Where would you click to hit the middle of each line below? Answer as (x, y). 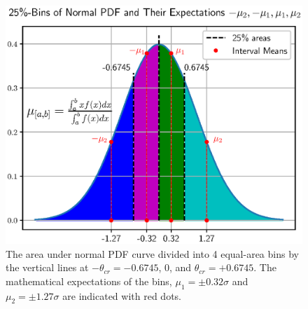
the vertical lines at (47, 267)
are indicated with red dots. (122, 295)
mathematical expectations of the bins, (89, 281)
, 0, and (175, 267)
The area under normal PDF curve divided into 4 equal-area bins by (152, 253)
